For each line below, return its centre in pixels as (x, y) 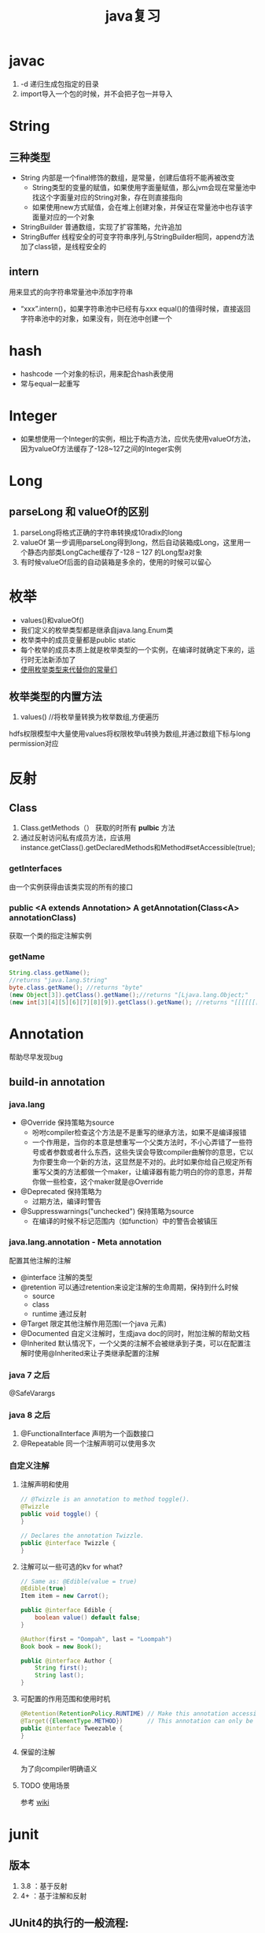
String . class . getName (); (50, 973)
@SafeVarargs (32, 1393)
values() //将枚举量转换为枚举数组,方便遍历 (90, 717)
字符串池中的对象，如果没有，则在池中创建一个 (96, 318)
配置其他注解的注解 (40, 1260)
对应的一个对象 (70, 217)
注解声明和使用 (44, 1484)
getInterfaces (35, 868)
